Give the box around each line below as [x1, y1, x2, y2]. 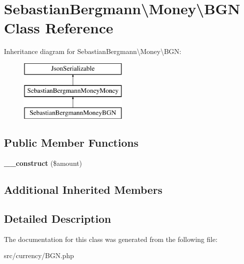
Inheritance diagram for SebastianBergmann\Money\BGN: [4, 46, 182, 56]
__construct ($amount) [4, 158, 82, 168]
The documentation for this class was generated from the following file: [4, 234, 217, 244]
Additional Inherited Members [4, 182, 163, 197]
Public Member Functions [4, 135, 138, 150]
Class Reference [4, 18, 113, 38]
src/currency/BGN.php [4, 250, 74, 261]
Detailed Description [4, 211, 111, 226]
